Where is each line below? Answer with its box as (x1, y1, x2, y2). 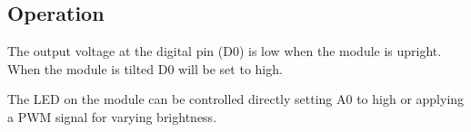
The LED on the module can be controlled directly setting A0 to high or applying (7, 90, 465, 108)
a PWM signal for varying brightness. (7, 107, 217, 126)
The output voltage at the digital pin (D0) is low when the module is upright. (7, 42, 442, 61)
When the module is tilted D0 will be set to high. (7, 59, 283, 78)
